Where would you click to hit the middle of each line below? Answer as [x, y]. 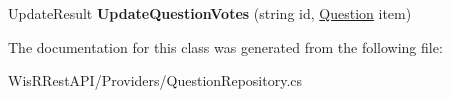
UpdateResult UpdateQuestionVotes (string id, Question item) [210, 13]
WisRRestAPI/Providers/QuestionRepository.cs [155, 80]
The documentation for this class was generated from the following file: [225, 46]
